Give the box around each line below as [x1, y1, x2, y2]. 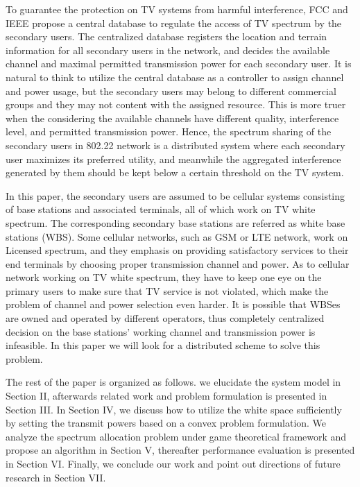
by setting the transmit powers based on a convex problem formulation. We [6, 416, 327, 430]
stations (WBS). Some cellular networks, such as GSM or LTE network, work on [6, 229, 348, 243]
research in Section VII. [6, 470, 106, 484]
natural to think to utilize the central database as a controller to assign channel [6, 69, 344, 84]
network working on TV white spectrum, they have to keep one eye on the [6, 270, 322, 284]
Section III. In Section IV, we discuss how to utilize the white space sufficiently [6, 402, 342, 416]
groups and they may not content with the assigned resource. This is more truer [6, 97, 346, 112]
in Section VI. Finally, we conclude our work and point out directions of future [6, 456, 341, 470]
